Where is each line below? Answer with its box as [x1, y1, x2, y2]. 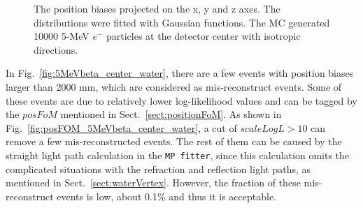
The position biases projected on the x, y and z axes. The [34, 1, 280, 15]
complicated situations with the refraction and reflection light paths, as [6, 161, 311, 176]
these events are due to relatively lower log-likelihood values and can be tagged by [6, 93, 357, 107]
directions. [34, 42, 78, 57]
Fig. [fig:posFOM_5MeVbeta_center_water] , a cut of [6, 120, 237, 135]
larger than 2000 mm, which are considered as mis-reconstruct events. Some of [6, 79, 342, 94]
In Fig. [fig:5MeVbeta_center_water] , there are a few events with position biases [6, 66, 354, 80]
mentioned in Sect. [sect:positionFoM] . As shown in [60, 107, 282, 121]
